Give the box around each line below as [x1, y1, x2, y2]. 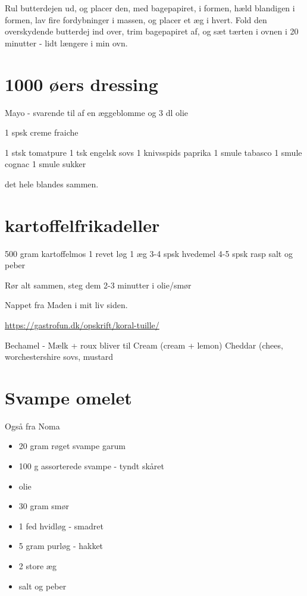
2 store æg [18, 560, 57, 572]
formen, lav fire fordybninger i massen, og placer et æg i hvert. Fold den [5, 13, 267, 26]
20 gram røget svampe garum [18, 440, 126, 452]
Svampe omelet [5, 385, 132, 409]
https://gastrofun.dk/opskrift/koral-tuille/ [5, 318, 159, 331]
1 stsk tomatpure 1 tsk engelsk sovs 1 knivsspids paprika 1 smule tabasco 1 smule [5, 146, 302, 158]
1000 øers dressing [5, 71, 158, 96]
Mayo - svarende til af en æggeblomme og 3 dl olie [5, 106, 189, 118]
